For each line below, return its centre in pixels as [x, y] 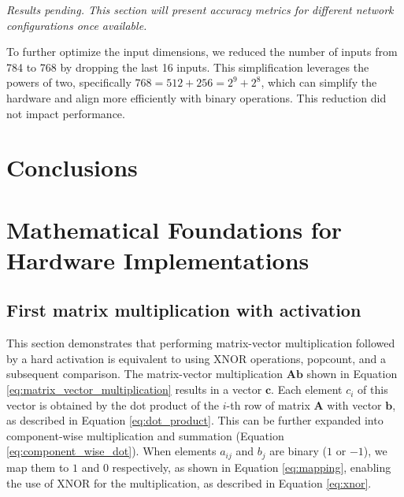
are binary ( [298, 451]
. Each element [307, 389]
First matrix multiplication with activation [184, 310]
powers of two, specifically [69, 82]
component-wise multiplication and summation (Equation [145, 435]
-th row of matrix [268, 404]
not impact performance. [66, 113]
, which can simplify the [319, 82]
